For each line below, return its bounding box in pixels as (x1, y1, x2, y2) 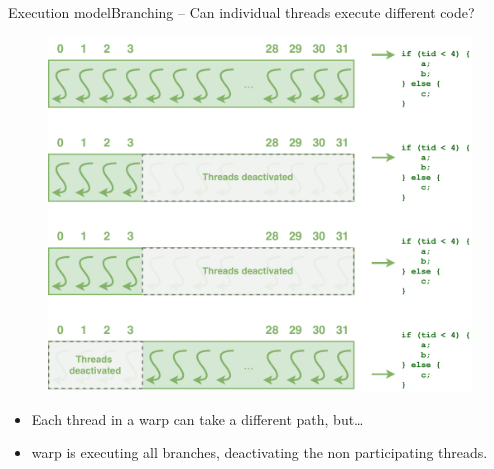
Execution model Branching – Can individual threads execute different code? (8, 2, 475, 22)
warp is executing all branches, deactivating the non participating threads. (31, 442, 488, 463)
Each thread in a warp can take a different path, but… (31, 408, 364, 429)
